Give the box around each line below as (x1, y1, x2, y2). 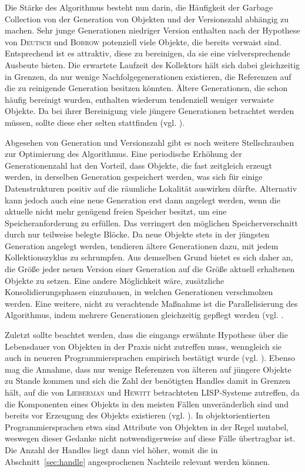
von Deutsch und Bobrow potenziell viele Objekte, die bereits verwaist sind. (5, 35, 281, 48)
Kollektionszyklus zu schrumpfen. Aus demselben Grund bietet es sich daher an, (5, 251, 293, 263)
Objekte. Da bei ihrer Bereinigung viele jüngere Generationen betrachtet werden (5, 105, 294, 117)
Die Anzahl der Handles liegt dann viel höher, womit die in (5, 443, 218, 456)
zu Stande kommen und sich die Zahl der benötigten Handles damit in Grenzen (5, 374, 291, 387)
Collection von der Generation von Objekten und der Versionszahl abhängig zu (5, 12, 289, 25)
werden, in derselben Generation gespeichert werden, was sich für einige (5, 170, 263, 183)
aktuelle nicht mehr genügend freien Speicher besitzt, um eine (5, 205, 227, 217)
